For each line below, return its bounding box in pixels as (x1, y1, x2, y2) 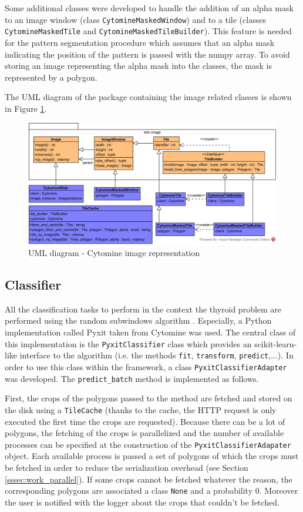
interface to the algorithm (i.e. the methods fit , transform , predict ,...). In (19, 349, 294, 361)
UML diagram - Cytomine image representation (28, 247, 200, 259)
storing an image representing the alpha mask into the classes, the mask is (5, 59, 272, 72)
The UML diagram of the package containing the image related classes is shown (5, 91, 292, 103)
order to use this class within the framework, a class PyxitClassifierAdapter (5, 360, 287, 373)
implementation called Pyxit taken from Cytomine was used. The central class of (5, 326, 296, 338)
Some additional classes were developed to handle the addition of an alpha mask (5, 2, 294, 14)
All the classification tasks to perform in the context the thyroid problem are (5, 302, 282, 315)
